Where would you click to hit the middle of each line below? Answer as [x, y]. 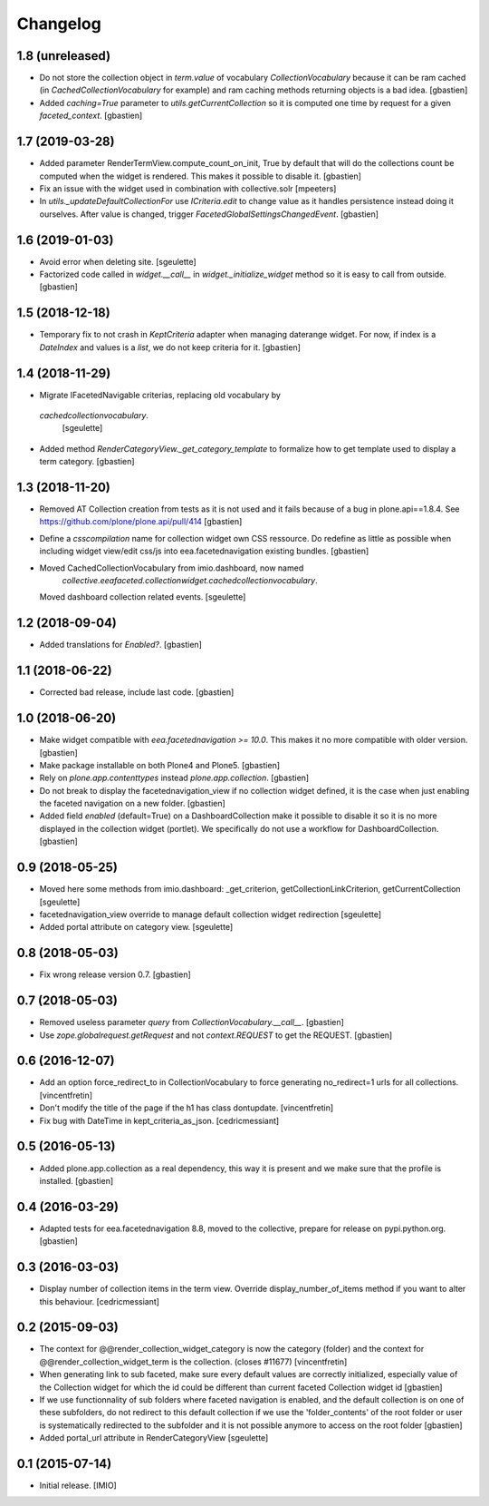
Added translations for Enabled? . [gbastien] [121, 645]
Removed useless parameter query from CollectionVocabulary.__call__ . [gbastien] [192, 1022]
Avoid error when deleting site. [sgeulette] [118, 261]
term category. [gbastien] [87, 462]
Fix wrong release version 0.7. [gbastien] [115, 974]
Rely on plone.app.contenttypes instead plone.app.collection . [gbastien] [174, 778]
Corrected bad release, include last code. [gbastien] [137, 692]
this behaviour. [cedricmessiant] [100, 1301]
